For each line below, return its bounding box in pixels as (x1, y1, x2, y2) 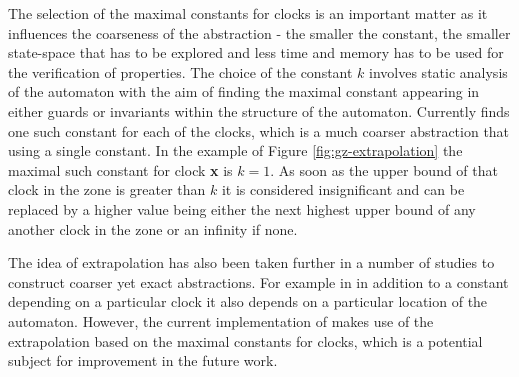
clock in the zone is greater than (8, 179, 206, 200)
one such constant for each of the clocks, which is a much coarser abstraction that (8, 120, 510, 141)
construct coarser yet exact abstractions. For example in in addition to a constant (8, 271, 509, 292)
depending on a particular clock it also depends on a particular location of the (8, 291, 488, 312)
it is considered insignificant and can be (221, 179, 465, 200)
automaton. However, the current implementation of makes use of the (8, 310, 434, 331)
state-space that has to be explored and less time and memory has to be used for (8, 42, 504, 63)
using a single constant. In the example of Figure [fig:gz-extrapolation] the (8, 140, 463, 161)
